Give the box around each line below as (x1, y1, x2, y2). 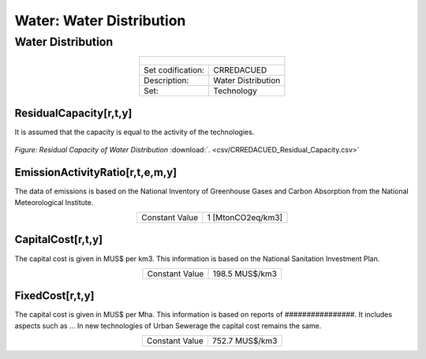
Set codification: (143, 65, 205, 76)
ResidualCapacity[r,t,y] (14, 107, 133, 120)
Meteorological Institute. (14, 197, 94, 207)
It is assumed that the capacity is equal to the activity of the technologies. (14, 127, 255, 136)
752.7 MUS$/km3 (211, 335, 278, 346)
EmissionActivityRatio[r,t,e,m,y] (14, 166, 177, 179)
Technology (213, 85, 258, 96)
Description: (143, 75, 189, 86)
